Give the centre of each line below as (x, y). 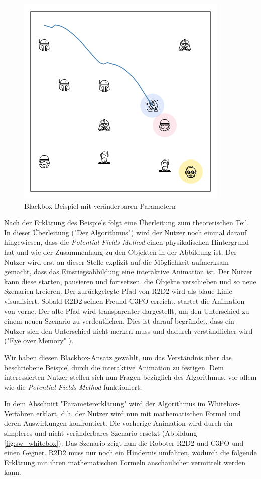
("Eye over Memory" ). (39, 340)
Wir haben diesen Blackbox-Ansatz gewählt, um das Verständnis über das (118, 357)
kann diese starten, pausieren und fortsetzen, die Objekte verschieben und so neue (130, 281)
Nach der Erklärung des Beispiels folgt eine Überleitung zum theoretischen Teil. (127, 222)
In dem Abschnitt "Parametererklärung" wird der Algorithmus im (105, 404)
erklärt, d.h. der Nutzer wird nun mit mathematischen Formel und (139, 413)
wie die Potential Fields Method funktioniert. (73, 386)
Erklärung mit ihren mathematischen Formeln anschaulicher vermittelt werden (125, 462)
